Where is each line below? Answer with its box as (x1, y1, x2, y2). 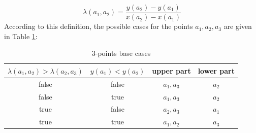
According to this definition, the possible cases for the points (4, 21, 193, 31)
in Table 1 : (4, 30, 38, 41)
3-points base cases (91, 48, 151, 58)
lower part (198, 65, 235, 76)
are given (223, 21, 252, 31)
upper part (152, 65, 191, 76)
